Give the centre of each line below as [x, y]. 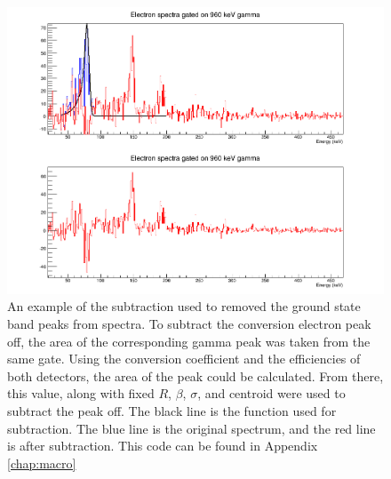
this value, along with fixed [81, 393]
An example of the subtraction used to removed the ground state [184, 306]
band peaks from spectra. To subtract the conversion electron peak [189, 323]
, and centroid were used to [271, 393]
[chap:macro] [42, 463]
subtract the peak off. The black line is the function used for [172, 410]
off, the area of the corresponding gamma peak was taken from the [189, 341]
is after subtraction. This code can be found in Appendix [163, 446]
